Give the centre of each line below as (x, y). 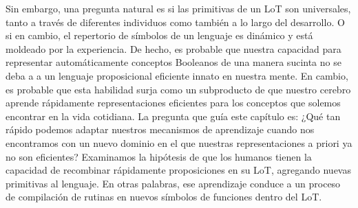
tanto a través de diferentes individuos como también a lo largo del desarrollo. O (175, 22)
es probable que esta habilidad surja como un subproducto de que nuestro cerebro (178, 89)
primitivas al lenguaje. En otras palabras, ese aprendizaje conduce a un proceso (173, 183)
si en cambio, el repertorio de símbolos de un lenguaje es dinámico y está (159, 35)
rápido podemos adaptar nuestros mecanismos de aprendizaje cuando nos (160, 129)
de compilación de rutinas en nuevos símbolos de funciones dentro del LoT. (164, 197)
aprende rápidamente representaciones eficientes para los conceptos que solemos (173, 103)
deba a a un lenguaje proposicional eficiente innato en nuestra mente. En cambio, (177, 75)
